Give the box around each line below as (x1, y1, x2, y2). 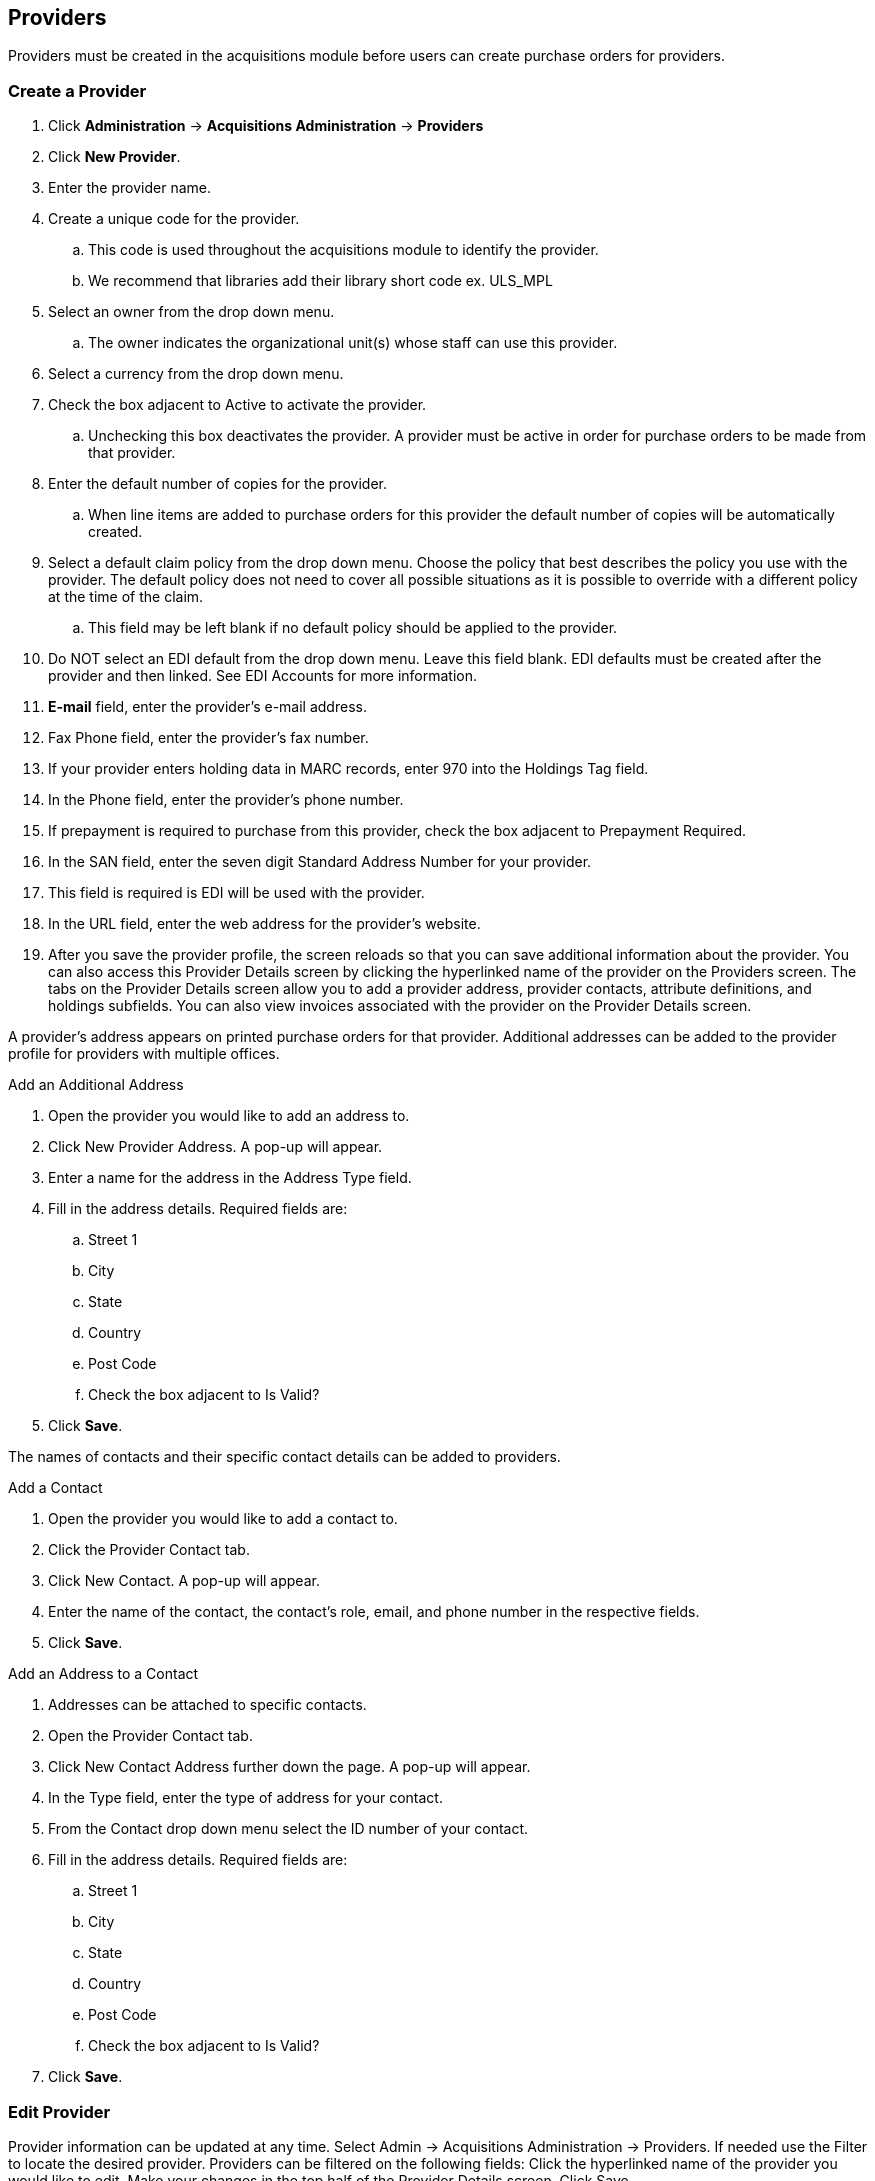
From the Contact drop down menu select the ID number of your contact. (48, 1820, 529, 1838)
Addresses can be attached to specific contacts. (48, 1696, 367, 1714)
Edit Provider (8, 2101, 111, 2122)
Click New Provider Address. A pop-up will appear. (48, 1138, 383, 1156)
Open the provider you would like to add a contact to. (48, 1510, 398, 1528)
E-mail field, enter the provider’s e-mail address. (48, 698, 367, 716)
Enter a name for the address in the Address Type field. (48, 1169, 412, 1187)
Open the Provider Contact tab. (48, 1727, 253, 1745)
